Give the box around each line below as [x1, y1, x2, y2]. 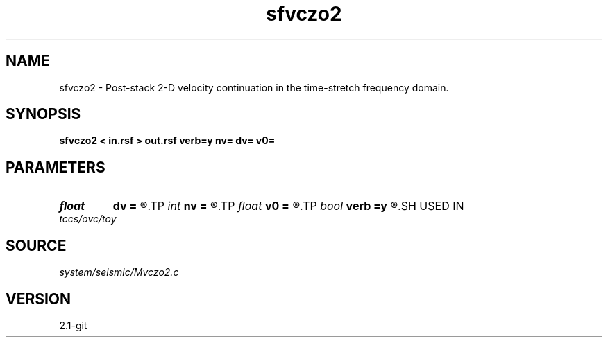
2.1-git [59, 319, 87, 331]
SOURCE [6, 236, 67, 254]
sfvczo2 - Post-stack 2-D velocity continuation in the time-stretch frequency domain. [59, 81, 449, 94]
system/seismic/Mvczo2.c [59, 266, 179, 279]
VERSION [6, 290, 71, 308]
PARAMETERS [6, 158, 105, 176]
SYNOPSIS [6, 105, 81, 123]
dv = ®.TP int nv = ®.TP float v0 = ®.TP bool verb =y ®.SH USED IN [112, 199, 464, 213]
